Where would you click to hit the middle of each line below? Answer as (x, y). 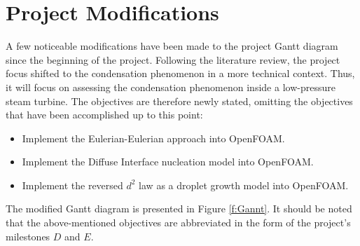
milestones (28, 236)
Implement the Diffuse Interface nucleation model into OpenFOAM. (168, 162)
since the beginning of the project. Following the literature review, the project (173, 59)
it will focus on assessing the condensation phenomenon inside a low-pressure (171, 87)
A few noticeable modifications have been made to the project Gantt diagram (172, 46)
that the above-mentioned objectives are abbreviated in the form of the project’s (178, 223)
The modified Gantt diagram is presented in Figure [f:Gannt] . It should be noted (179, 209)
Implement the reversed (72, 185)
